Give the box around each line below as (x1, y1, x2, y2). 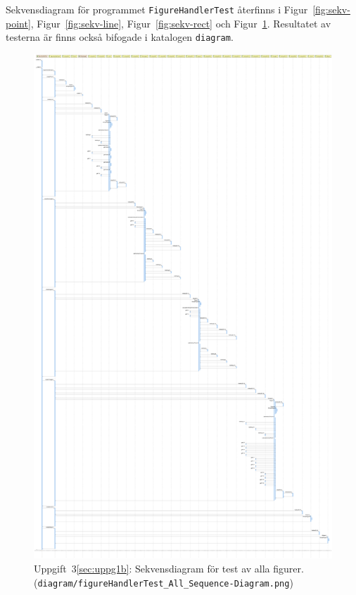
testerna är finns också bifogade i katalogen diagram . (6, 30, 234, 44)
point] (6, 15, 31, 30)
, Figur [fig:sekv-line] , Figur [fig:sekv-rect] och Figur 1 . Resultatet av (30, 15, 331, 30)
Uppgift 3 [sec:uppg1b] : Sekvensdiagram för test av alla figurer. (34, 560, 304, 575)
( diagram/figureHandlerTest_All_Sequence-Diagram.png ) (34, 575, 293, 589)
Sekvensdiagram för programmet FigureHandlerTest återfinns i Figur (6, 2, 308, 16)
